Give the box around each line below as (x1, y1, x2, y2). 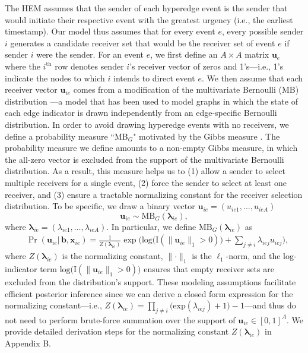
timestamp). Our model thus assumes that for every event (5, 25, 215, 37)
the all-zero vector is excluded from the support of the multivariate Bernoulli (5, 153, 284, 165)
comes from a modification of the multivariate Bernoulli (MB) (73, 83, 299, 96)
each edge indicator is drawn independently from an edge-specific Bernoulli (5, 106, 277, 119)
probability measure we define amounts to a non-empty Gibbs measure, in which (5, 141, 298, 154)
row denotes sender (55, 59, 124, 72)
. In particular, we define (106, 220, 196, 232)
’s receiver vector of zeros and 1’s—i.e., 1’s (129, 59, 284, 72)
